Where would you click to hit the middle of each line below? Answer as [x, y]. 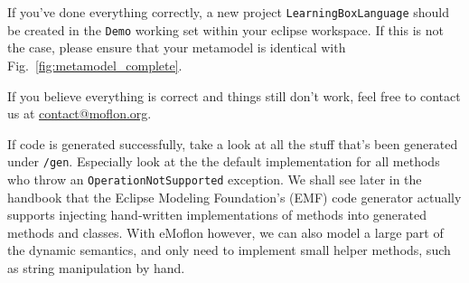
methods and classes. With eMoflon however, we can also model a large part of [225, 232]
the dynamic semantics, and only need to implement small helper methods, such [229, 250]
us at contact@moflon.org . [80, 113]
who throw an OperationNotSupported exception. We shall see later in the [215, 179]
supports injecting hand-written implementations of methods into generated [217, 215]
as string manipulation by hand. [96, 267]
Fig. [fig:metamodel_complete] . [95, 65]
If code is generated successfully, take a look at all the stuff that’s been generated [233, 143]
